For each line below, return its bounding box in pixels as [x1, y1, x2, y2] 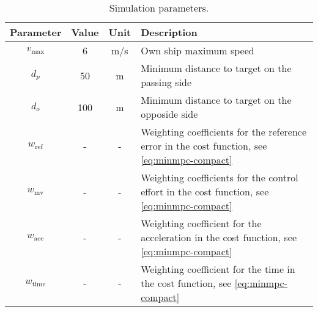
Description [141, 25, 198, 39]
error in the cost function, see [141, 139, 267, 153]
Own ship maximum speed [141, 43, 254, 57]
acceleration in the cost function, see [141, 230, 297, 244]
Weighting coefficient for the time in [141, 262, 295, 276]
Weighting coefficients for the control [141, 170, 298, 184]
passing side [141, 75, 192, 89]
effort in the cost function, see [141, 184, 269, 198]
